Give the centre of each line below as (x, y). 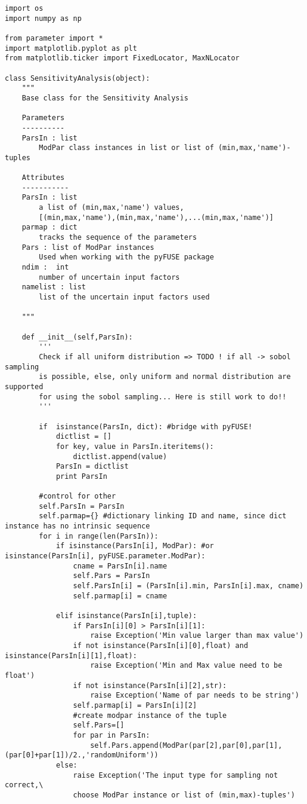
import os (24, 8)
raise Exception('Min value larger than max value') (197, 636)
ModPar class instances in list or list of (126, 148)
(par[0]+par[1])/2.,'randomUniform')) (82, 755)
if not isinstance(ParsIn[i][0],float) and (161, 646)
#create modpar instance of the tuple (150, 715)
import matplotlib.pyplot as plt (71, 48)
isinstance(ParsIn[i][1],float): (71, 655)
